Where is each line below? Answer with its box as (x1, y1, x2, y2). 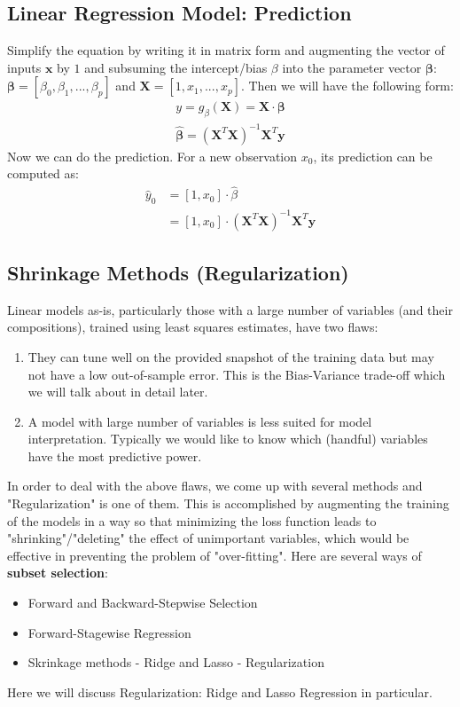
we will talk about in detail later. (27, 382, 208, 401)
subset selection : (7, 563, 108, 582)
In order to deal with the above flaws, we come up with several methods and (7, 476, 423, 495)
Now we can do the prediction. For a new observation (7, 146, 298, 165)
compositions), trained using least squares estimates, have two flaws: (7, 318, 378, 336)
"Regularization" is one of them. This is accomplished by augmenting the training (7, 494, 449, 513)
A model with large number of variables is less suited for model (27, 412, 372, 430)
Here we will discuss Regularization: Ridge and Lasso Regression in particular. (7, 682, 433, 701)
